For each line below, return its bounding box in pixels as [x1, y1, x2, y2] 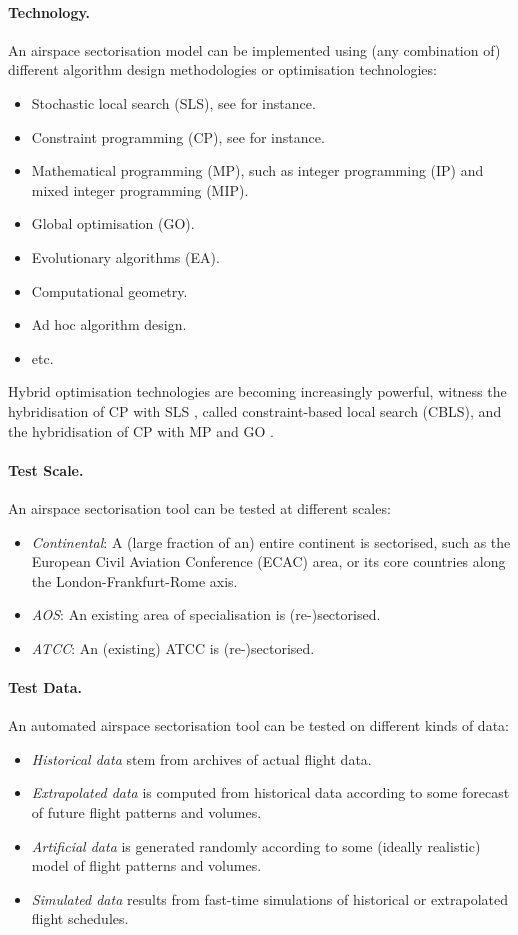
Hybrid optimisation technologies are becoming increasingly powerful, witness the [8, 381, 507, 402]
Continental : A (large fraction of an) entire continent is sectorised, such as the [31, 531, 511, 552]
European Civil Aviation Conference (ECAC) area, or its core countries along [31, 551, 506, 572]
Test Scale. [8, 459, 84, 480]
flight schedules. [31, 908, 129, 929]
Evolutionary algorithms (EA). [31, 246, 220, 267]
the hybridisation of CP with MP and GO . [8, 420, 274, 441]
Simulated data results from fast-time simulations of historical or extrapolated [31, 888, 508, 909]
